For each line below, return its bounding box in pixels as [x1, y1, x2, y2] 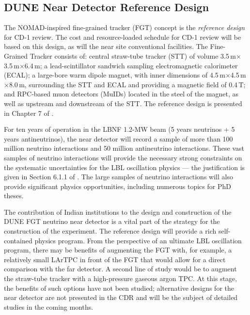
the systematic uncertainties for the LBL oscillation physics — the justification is [4, 162, 245, 172]
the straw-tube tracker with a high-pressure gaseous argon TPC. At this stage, [4, 273, 237, 283]
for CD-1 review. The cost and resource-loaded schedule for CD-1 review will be [4, 31, 241, 42]
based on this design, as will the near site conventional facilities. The [4, 41, 208, 51]
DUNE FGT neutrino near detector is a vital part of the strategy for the [4, 216, 220, 226]
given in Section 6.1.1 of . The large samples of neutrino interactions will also [4, 172, 233, 182]
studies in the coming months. [4, 301, 94, 312]
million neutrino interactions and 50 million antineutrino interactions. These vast [4, 143, 244, 153]
